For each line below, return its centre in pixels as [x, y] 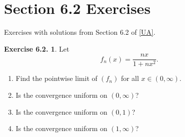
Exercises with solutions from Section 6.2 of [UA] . [80, 32]
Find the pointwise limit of [56, 78]
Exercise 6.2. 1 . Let [37, 48]
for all [130, 78]
